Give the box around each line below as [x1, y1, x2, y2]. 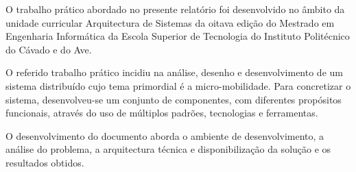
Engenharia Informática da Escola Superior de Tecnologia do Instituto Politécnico [5, 29, 350, 43]
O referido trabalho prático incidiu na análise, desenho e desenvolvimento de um [5, 65, 343, 79]
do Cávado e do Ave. [5, 42, 92, 56]
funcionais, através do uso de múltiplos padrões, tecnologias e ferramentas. [5, 106, 318, 120]
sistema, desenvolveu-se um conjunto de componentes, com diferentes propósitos [5, 92, 342, 106]
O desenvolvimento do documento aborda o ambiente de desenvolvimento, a [5, 128, 324, 143]
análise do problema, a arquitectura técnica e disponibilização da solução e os [5, 142, 331, 156]
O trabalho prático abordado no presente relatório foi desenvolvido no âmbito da [5, 2, 345, 16]
